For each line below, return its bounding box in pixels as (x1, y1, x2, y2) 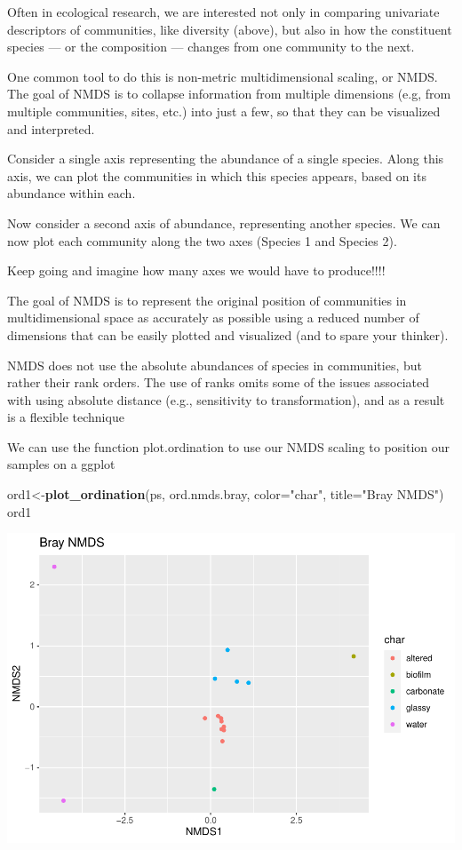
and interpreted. (7, 119, 95, 138)
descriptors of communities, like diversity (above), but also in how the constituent (7, 20, 452, 38)
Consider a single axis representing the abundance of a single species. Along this (7, 149, 444, 168)
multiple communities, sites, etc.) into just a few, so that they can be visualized (7, 101, 441, 120)
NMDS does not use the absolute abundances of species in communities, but (7, 355, 422, 374)
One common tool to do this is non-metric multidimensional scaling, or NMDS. (7, 67, 438, 85)
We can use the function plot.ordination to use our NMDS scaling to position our (7, 437, 450, 456)
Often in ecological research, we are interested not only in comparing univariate (7, 3, 440, 20)
